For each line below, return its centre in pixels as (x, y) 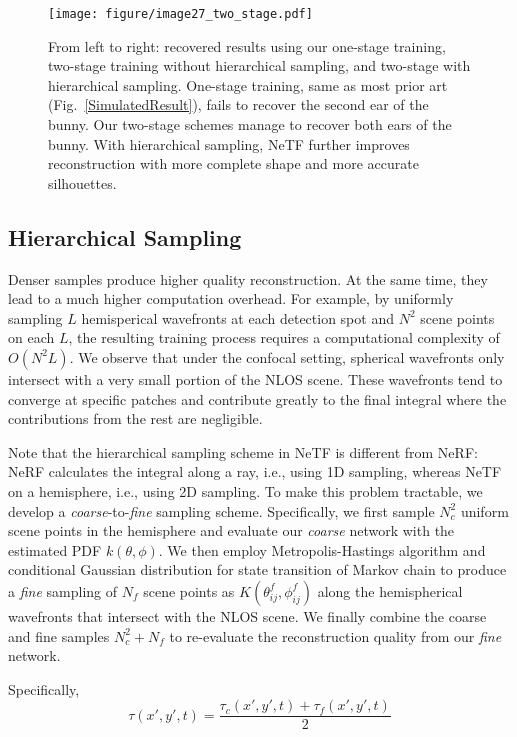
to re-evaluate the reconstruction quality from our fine (335, 635)
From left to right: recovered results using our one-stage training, (247, 45)
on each (31, 337)
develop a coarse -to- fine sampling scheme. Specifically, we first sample (221, 510)
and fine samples (59, 635)
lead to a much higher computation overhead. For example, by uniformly (231, 298)
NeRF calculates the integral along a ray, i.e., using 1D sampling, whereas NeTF (255, 471)
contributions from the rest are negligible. (135, 418)
